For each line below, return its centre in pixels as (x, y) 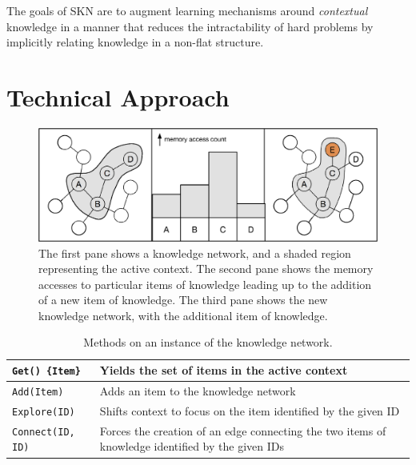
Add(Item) (38, 392)
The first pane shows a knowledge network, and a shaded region (195, 253)
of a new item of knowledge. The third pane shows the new (183, 300)
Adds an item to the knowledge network (198, 391)
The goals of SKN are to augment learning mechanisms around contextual (187, 10)
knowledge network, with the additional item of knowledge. (183, 315)
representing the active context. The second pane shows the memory (206, 269)
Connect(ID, (44, 432)
